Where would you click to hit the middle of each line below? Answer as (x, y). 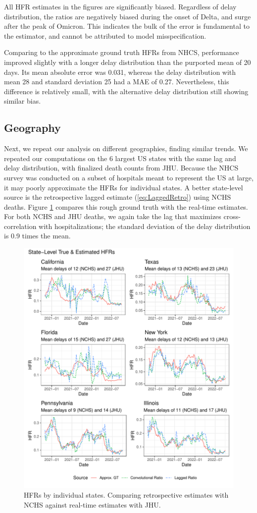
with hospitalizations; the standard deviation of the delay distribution (145, 226)
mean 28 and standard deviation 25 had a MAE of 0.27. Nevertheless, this (117, 82)
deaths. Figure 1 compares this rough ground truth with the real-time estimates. (126, 206)
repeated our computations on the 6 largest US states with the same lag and (120, 158)
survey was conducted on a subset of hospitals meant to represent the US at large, (129, 177)
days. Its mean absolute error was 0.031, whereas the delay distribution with (120, 72)
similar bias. (23, 101)
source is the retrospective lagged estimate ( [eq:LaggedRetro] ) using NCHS (118, 197)
